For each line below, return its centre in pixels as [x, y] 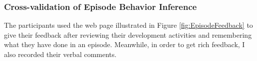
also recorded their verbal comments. [60, 54]
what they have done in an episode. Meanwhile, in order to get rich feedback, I [125, 44]
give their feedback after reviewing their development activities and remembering [128, 34]
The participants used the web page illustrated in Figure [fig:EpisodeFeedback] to [128, 25]
